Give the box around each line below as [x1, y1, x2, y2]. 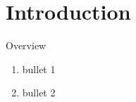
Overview [6, 38, 47, 53]
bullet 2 [22, 85, 56, 100]
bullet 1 [22, 61, 56, 76]
